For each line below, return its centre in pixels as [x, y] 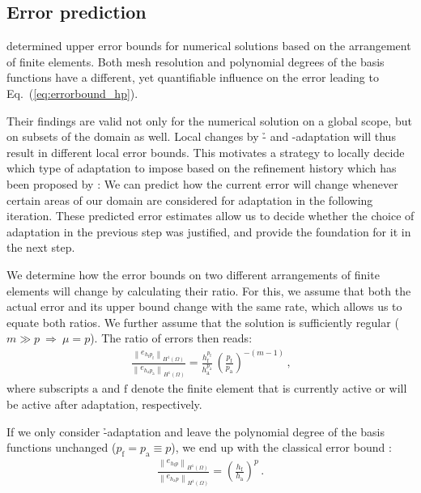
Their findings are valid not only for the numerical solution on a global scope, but [209, 120]
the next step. [41, 247]
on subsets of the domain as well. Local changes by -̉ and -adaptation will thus [201, 136]
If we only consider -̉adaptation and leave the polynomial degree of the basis [196, 431]
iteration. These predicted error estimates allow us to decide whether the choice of [210, 216]
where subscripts [48, 388]
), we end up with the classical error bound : [281, 447]
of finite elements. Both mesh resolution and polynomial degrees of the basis [196, 61]
